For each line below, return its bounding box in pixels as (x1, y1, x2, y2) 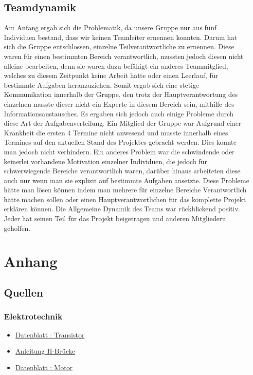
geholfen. (4, 223, 31, 233)
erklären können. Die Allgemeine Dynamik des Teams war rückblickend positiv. (4, 204, 240, 214)
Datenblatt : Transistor (15, 329, 85, 339)
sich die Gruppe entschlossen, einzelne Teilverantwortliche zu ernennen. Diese (4, 41, 234, 52)
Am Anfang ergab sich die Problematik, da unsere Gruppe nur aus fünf (4, 22, 217, 33)
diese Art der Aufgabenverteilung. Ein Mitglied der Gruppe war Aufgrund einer (4, 118, 241, 128)
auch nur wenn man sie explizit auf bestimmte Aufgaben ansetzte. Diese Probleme (4, 175, 249, 185)
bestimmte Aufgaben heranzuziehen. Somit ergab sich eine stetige (4, 79, 199, 90)
